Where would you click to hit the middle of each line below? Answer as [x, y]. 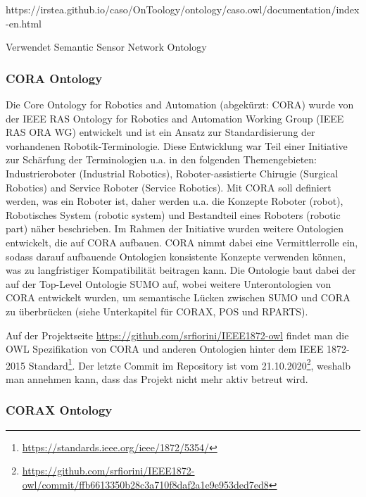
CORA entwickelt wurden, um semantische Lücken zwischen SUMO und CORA [178, 297]
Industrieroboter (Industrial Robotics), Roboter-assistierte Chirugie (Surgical [172, 173]
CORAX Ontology [59, 410]
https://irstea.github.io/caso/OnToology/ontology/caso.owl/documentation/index [183, 9]
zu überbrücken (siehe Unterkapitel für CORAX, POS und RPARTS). [157, 311]
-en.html [24, 23]
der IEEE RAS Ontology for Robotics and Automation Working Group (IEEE [175, 118]
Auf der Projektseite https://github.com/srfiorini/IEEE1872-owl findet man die [177, 335]
